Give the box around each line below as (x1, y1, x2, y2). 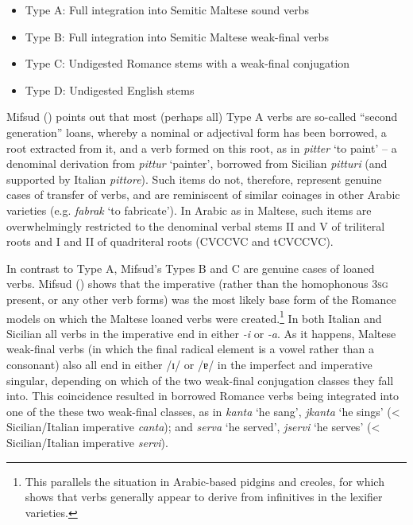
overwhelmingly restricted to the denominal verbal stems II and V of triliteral (6, 217, 385, 234)
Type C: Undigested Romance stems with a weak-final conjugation (25, 55, 350, 72)
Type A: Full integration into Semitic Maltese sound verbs (25, 2, 309, 17)
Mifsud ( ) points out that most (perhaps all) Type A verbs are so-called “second (6, 108, 398, 125)
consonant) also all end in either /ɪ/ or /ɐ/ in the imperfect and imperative (6, 356, 372, 372)
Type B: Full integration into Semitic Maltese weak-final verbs (25, 28, 329, 45)
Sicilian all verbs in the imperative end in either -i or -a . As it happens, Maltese (6, 325, 396, 341)
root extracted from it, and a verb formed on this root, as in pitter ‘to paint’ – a (6, 139, 397, 156)
